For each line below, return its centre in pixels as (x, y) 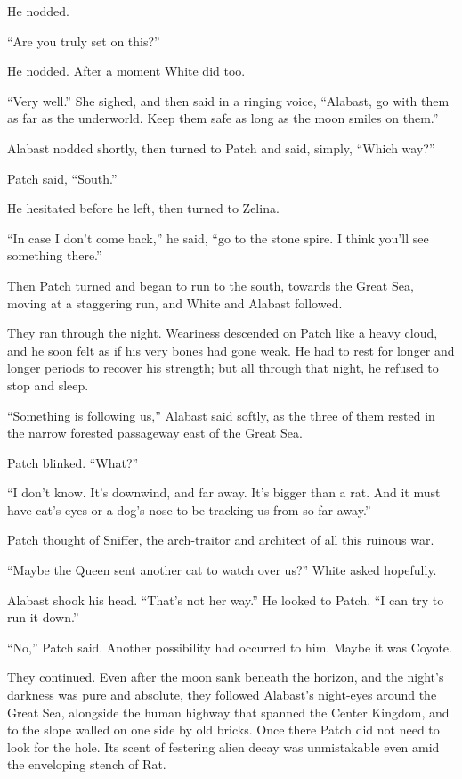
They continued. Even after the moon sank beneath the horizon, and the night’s (226, 677)
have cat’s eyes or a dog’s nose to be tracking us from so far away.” (189, 509)
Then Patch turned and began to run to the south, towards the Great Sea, (211, 285)
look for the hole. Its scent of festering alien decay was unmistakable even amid (223, 746)
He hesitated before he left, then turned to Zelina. (143, 208)
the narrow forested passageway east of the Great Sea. (155, 433)
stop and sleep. (48, 385)
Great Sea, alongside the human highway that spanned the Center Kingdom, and (228, 712)
